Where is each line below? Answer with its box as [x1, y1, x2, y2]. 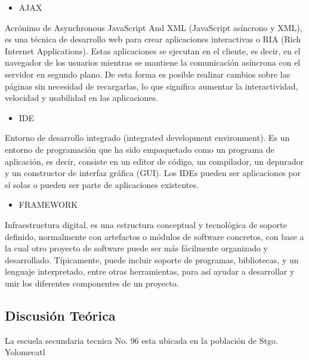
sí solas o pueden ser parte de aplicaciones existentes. [5, 178, 199, 190]
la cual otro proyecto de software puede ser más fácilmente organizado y [5, 242, 268, 254]
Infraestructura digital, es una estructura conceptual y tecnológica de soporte [5, 218, 287, 230]
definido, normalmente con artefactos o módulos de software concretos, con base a [5, 230, 304, 242]
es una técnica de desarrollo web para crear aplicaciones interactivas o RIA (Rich [5, 33, 301, 45]
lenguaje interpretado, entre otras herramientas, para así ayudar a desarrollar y [5, 265, 295, 278]
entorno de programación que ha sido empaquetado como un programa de [5, 143, 274, 155]
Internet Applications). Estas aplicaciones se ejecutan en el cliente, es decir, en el [5, 44, 301, 57]
